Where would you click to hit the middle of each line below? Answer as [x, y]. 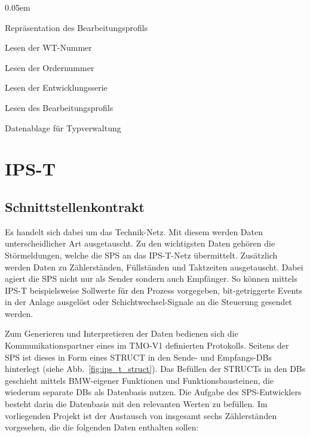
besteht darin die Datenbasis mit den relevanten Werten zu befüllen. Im [136, 404]
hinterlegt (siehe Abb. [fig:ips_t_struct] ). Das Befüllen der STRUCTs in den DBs [155, 369]
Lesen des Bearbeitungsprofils [59, 107]
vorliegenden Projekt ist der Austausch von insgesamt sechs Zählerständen [141, 415]
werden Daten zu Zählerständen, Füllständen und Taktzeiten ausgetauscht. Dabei [154, 267]
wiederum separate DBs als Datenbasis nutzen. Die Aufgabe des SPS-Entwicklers [153, 392]
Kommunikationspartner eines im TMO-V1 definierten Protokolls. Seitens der [147, 345]
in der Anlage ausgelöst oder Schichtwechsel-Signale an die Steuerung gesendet [149, 302]
